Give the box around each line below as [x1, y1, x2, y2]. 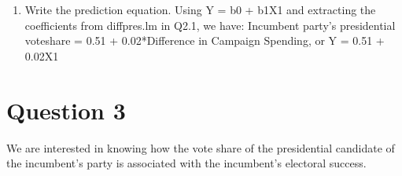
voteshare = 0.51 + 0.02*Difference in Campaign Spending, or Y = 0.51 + [24, 32, 385, 49]
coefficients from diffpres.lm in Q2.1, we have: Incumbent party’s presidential [24, 16, 396, 33]
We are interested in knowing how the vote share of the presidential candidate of [6, 139, 395, 156]
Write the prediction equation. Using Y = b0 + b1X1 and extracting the [24, 2, 376, 17]
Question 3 [6, 93, 126, 126]
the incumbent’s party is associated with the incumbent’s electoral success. [6, 155, 367, 171]
